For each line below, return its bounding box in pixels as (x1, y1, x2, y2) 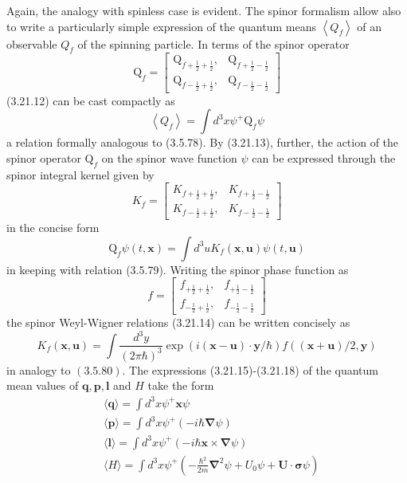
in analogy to (6, 361, 71, 378)
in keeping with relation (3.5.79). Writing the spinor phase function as (6, 261, 349, 277)
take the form (147, 377, 214, 394)
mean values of (6, 377, 79, 394)
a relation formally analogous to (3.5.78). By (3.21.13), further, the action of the (6, 134, 399, 151)
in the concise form (6, 219, 100, 236)
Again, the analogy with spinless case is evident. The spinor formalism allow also (6, 2, 401, 18)
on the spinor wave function (101, 149, 237, 166)
